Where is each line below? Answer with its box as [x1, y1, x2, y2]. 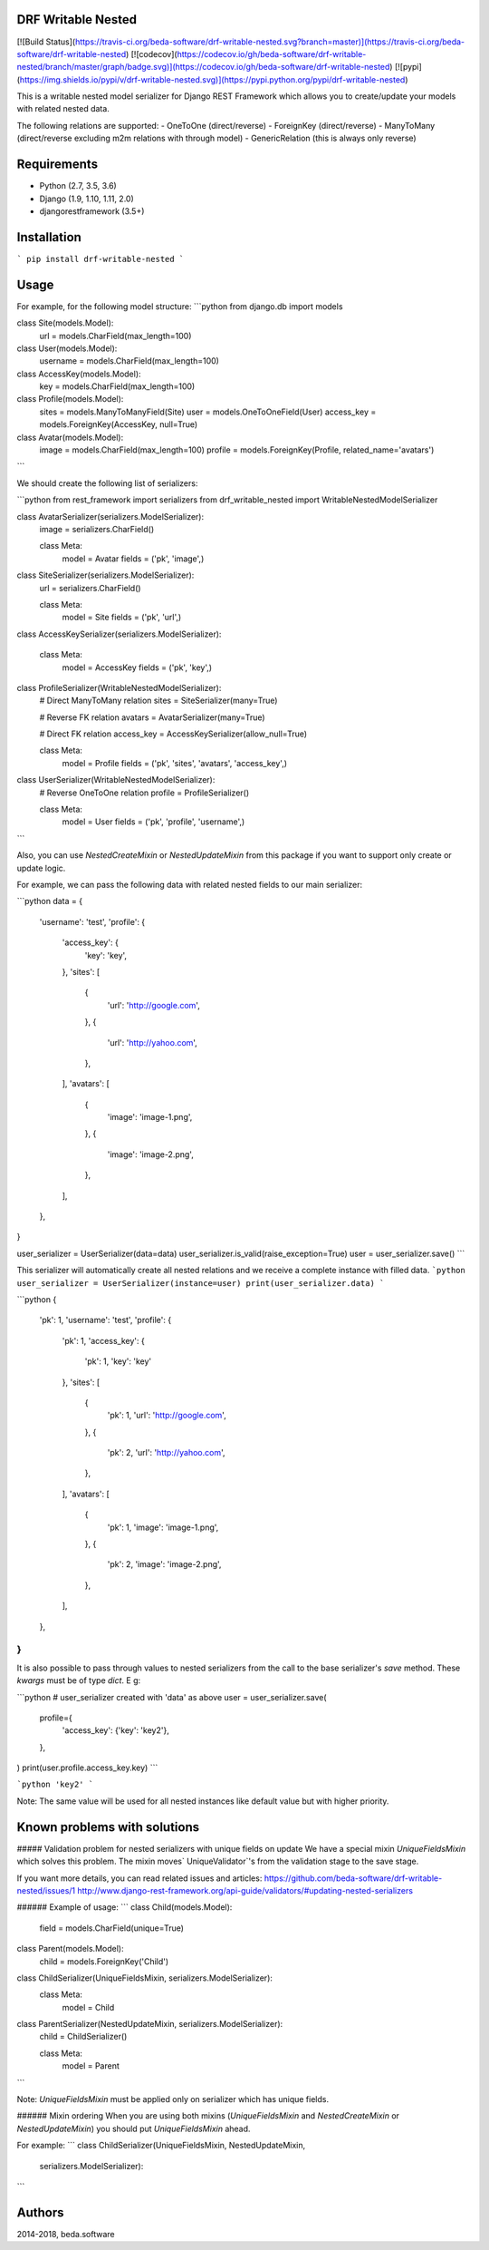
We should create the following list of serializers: [16, 477, 198, 489]
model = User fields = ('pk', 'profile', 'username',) [62, 816, 245, 827]
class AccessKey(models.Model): [16, 368, 141, 379]
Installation [16, 229, 81, 245]
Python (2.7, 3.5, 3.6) [39, 180, 117, 191]
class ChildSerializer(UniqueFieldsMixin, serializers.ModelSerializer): [16, 1972, 273, 1983]
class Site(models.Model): [16, 317, 114, 328]
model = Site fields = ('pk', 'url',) [62, 612, 182, 623]
